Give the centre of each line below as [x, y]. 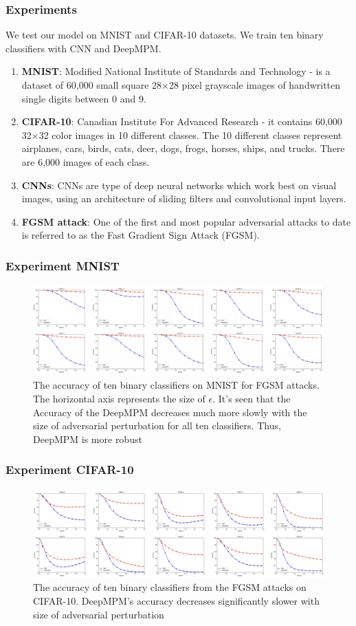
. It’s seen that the [252, 399]
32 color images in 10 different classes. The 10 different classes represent [190, 134]
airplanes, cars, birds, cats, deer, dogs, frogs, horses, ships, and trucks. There [183, 148]
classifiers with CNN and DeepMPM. [84, 48]
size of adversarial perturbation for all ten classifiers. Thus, [157, 425]
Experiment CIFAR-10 [70, 469]
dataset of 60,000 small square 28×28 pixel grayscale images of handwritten [181, 85]
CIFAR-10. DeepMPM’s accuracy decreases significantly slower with [176, 600]
